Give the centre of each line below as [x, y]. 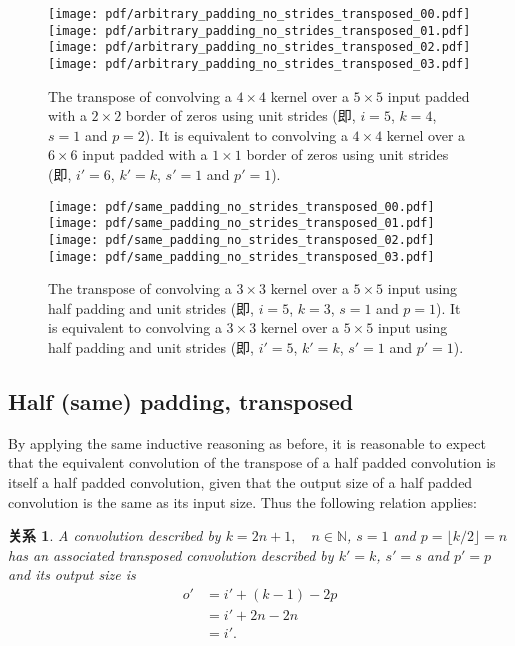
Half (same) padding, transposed [181, 400]
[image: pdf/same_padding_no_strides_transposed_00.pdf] [241, 206]
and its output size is [72, 574]
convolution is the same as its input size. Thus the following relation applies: [242, 501]
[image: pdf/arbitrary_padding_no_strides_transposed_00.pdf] [259, 14]
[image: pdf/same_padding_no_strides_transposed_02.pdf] [241, 239]
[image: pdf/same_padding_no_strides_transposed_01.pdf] [241, 223]
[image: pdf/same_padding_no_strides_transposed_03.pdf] [241, 256]
